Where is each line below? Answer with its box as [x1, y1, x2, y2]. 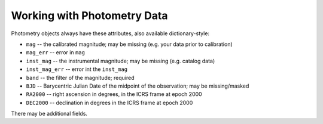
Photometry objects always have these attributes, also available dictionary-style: [11, 30, 209, 37]
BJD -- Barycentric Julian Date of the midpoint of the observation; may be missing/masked [26, 82, 249, 89]
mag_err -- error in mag [26, 49, 85, 56]
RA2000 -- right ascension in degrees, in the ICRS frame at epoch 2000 [26, 91, 203, 98]
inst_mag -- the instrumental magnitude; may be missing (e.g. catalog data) [26, 57, 215, 64]
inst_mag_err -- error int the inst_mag [26, 66, 128, 73]
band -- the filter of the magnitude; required [26, 74, 135, 81]
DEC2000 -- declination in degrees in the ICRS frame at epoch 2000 [26, 99, 193, 106]
